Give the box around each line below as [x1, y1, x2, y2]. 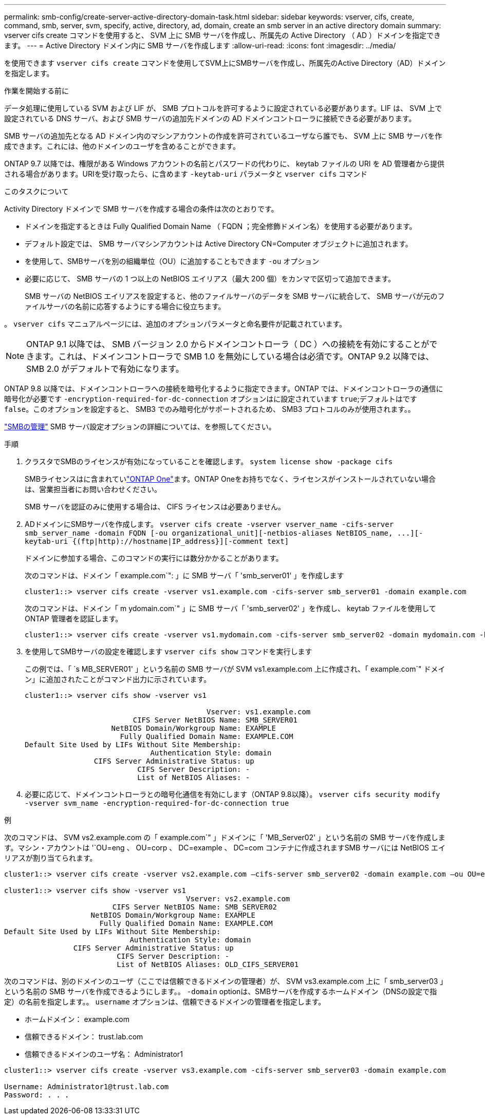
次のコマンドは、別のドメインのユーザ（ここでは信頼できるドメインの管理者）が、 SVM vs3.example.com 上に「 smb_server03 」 [4, 977, 444, 985]
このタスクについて [4, 187, 69, 196]
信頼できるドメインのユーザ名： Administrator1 [25, 1050, 183, 1058]
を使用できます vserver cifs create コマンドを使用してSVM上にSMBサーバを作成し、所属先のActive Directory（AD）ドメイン [4, 59, 446, 67]
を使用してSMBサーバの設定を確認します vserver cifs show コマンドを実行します [25, 647, 312, 656]
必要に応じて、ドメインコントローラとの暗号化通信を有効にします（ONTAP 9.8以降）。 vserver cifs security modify [25, 790, 440, 799]
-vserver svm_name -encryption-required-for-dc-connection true [25, 799, 289, 807]
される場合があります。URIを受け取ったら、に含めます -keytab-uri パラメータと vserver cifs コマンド [4, 169, 368, 178]
